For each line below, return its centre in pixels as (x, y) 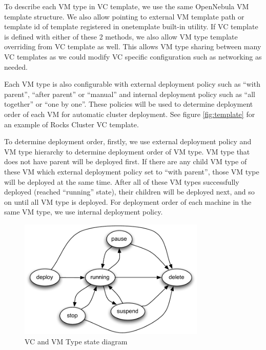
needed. (16, 66)
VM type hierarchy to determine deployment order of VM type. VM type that (127, 151)
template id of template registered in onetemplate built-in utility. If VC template (131, 26)
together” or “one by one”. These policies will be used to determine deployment (129, 104)
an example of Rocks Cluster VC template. (71, 124)
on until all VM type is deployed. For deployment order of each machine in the (128, 201)
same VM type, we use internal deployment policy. (84, 212)
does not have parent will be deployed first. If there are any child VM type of (126, 161)
